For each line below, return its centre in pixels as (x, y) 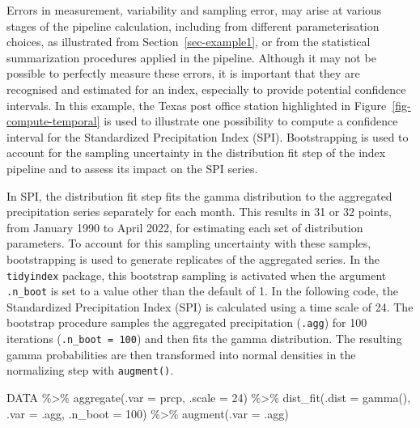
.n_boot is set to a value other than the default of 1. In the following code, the (202, 291)
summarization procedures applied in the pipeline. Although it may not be (191, 57)
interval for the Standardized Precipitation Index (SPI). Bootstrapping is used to (208, 136)
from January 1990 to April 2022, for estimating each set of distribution (185, 227)
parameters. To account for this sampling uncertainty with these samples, (189, 243)
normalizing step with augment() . (90, 370)
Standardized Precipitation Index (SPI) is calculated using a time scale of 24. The (210, 306)
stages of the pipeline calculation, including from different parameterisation (193, 25)
